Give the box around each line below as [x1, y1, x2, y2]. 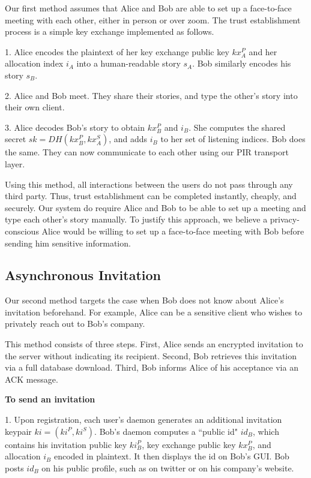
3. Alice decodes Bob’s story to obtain [5, 121, 145, 133]
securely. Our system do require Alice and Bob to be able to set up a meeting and [5, 201, 306, 214]
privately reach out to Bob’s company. [5, 317, 145, 330]
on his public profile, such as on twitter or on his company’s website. [41, 461, 294, 474]
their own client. [5, 101, 65, 113]
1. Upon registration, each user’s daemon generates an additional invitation [5, 413, 282, 426]
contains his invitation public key [5, 438, 127, 450]
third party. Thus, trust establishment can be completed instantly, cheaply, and [5, 190, 297, 202]
